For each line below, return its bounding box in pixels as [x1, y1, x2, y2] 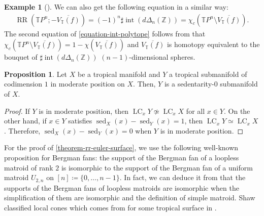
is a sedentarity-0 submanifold [164, 78, 258, 89]
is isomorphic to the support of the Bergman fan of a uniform [61, 162, 253, 172]
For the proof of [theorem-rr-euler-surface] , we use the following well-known [4, 142, 239, 153]
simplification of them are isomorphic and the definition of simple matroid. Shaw [4, 192, 255, 203]
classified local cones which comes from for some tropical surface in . [4, 202, 217, 212]
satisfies [68, 115, 92, 126]
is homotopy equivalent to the [167, 39, 260, 50]
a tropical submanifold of [169, 68, 247, 79]
